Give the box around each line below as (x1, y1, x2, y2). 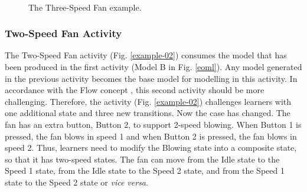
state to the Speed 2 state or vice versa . (5, 176, 148, 188)
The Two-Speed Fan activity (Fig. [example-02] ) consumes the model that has (5, 49, 287, 61)
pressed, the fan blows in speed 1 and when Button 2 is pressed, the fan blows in (5, 130, 297, 142)
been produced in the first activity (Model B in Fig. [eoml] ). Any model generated (5, 61, 302, 72)
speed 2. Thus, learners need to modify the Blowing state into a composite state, (5, 141, 297, 154)
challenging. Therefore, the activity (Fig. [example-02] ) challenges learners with (5, 95, 292, 107)
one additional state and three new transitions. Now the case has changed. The (5, 107, 290, 119)
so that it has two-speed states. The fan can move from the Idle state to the (5, 153, 280, 165)
